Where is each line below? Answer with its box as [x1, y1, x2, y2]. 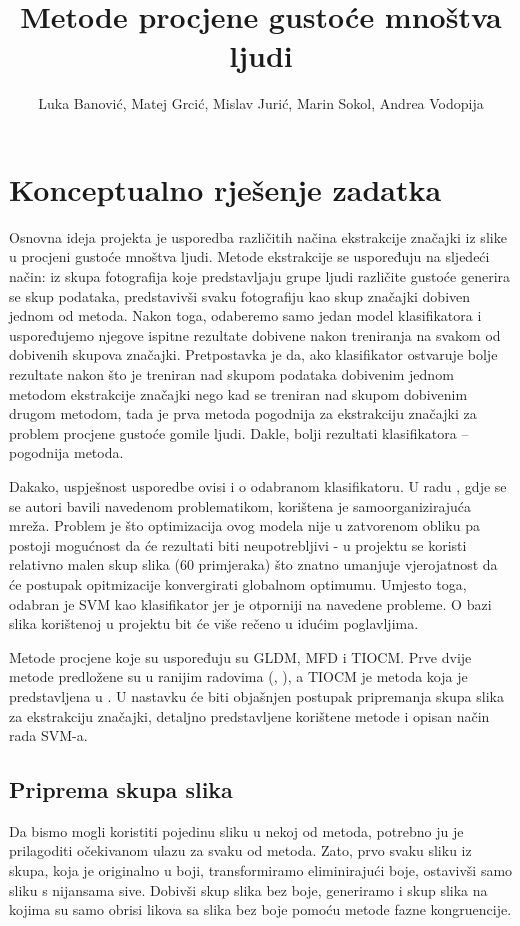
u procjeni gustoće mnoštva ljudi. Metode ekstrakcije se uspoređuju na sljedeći [9, 246, 490, 267]
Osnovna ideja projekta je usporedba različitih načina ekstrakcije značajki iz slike [9, 226, 507, 247]
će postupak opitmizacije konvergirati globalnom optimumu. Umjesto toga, [9, 573, 467, 594]
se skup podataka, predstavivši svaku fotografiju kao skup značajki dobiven [9, 285, 471, 306]
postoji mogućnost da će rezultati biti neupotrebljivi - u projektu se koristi [9, 534, 467, 555]
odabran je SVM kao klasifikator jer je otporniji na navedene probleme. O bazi [9, 593, 492, 614]
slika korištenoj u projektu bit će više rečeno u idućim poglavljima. [9, 613, 419, 634]
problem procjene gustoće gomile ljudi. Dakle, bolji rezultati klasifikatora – [9, 422, 469, 443]
